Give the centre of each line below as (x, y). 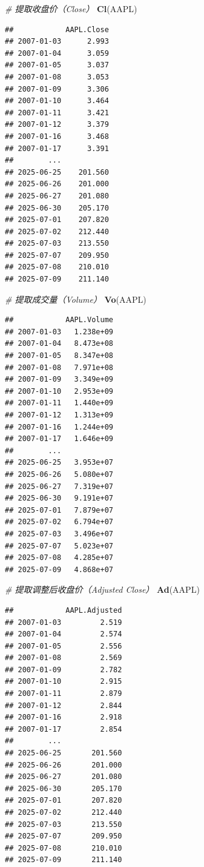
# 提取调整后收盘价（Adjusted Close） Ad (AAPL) (102, 589)
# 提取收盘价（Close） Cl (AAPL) (71, 8)
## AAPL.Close (57, 29)
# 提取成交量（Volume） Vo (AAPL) (76, 299)
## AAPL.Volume (59, 320)
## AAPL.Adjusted (64, 610)
